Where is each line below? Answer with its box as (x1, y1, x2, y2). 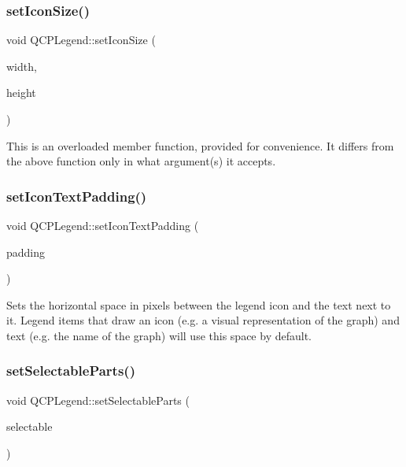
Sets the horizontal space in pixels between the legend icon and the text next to (6, 296, 391, 313)
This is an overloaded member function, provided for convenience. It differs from (6, 137, 394, 154)
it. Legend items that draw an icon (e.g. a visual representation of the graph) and (6, 312, 400, 328)
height (6, 84, 36, 101)
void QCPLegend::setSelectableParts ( (6, 391, 190, 408)
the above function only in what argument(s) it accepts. (6, 153, 276, 169)
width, (6, 57, 37, 74)
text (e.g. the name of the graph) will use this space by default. (6, 327, 312, 343)
